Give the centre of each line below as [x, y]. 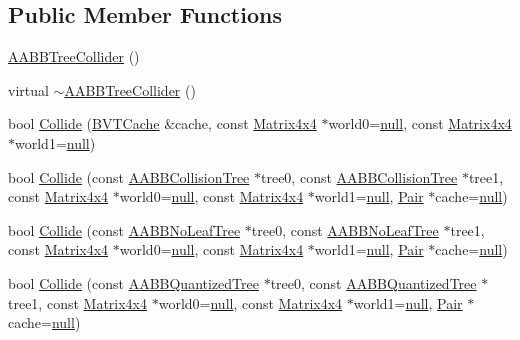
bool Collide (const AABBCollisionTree [129, 176]
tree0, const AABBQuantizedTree [373, 282]
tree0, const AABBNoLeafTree [345, 229]
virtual [28, 89]
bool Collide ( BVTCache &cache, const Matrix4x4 [162, 123]
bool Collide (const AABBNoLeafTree [124, 229]
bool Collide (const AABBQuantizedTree [133, 282]
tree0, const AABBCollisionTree [359, 176]
